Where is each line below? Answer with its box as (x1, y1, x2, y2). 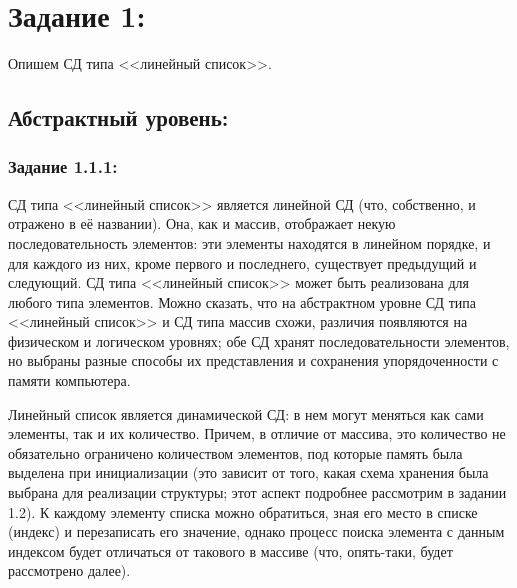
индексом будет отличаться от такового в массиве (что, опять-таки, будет (8, 540, 453, 561)
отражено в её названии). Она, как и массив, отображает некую (8, 213, 396, 234)
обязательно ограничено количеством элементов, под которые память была (8, 442, 463, 463)
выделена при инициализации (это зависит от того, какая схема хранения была (8, 462, 489, 483)
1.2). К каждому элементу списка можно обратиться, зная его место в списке (8, 501, 478, 522)
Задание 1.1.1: (8, 154, 118, 179)
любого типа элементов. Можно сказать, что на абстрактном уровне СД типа (8, 291, 476, 312)
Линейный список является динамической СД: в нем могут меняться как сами (8, 403, 484, 424)
